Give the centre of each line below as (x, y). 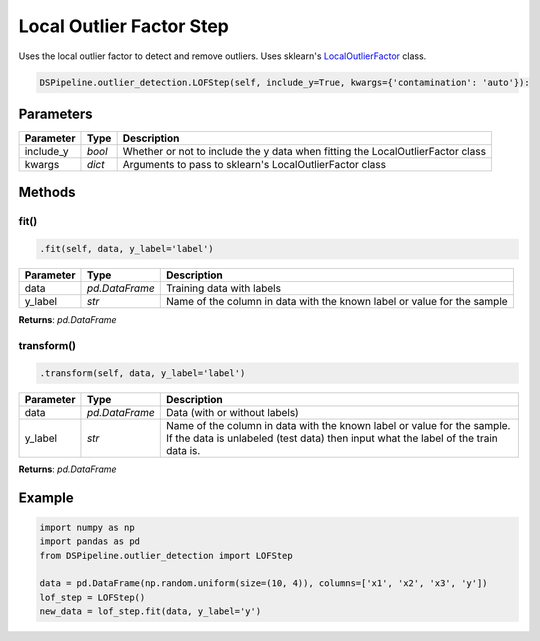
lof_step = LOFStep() (92, 597)
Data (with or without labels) (232, 412)
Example (46, 497)
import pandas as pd (89, 541)
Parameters (55, 113)
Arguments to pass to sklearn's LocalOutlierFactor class (254, 165)
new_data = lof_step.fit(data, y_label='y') (150, 611)
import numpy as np (87, 527)
